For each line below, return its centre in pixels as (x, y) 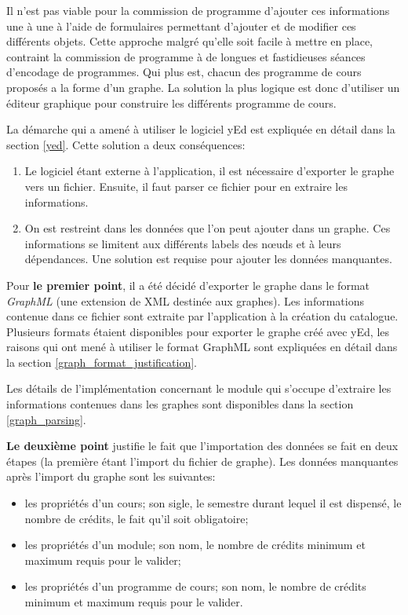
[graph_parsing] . (46, 419)
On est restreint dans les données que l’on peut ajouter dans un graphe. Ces (208, 228)
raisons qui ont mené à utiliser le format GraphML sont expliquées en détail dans (202, 347)
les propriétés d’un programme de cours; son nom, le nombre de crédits (195, 586)
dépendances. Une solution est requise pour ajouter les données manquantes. (208, 259)
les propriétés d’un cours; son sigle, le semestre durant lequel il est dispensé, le (213, 503)
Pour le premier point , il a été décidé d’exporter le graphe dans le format (188, 285)
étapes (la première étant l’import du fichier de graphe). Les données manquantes (202, 461)
